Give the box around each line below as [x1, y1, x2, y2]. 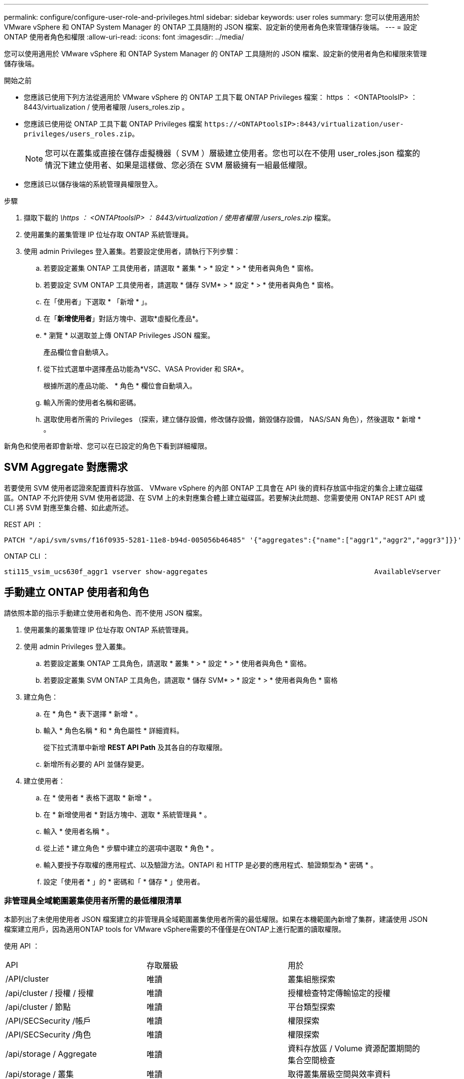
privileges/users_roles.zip [24, 130, 132, 138]
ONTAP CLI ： [4, 551, 49, 560]
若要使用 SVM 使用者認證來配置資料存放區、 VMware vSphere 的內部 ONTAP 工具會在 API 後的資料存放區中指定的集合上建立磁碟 [4, 483, 423, 492]
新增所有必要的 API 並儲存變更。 [43, 759, 149, 768]
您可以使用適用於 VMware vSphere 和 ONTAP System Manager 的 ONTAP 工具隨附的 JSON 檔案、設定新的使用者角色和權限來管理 [4, 49, 427, 58]
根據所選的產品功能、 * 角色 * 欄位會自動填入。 [43, 381, 196, 390]
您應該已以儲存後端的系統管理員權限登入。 [24, 180, 162, 188]
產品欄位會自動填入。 [43, 348, 113, 356]
